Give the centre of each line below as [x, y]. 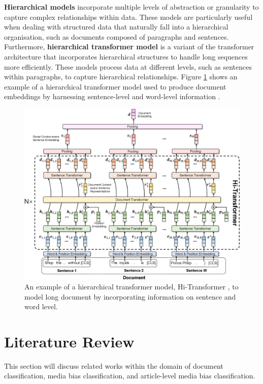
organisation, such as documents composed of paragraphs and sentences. [117, 36]
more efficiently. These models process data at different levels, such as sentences [128, 66]
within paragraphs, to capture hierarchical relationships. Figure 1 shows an [121, 77]
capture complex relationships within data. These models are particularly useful [128, 17]
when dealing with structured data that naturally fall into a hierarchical [116, 27]
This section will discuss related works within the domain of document [114, 365]
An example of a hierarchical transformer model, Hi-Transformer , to [131, 286]
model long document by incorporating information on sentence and [130, 296]
